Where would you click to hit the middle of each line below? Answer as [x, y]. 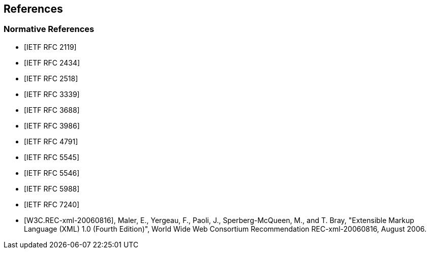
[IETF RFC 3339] [52, 94]
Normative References [49, 29]
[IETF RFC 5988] [52, 188]
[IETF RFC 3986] [52, 125]
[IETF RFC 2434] [52, 62]
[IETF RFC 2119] [50, 47]
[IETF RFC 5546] [52, 173]
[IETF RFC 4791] [51, 141]
